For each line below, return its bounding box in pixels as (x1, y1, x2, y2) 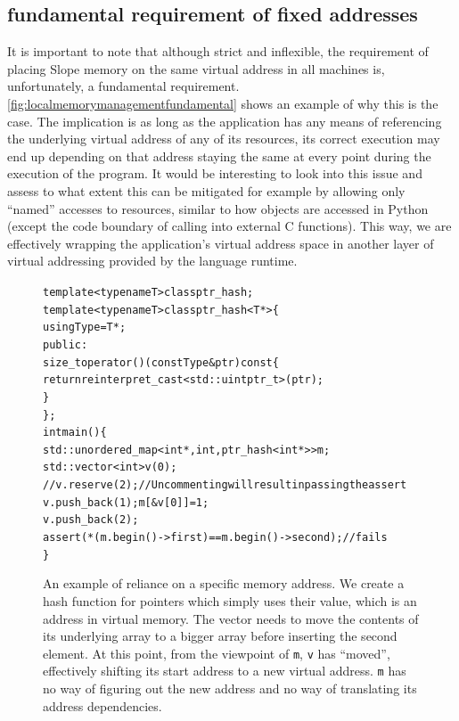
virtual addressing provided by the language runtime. (7, 251, 298, 270)
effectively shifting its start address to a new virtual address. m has (43, 661, 406, 680)
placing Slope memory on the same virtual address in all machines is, (7, 59, 385, 78)
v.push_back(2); (43, 513, 139, 527)
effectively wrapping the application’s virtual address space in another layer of (7, 234, 434, 252)
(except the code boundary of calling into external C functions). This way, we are (7, 217, 452, 235)
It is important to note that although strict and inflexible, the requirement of (7, 42, 429, 61)
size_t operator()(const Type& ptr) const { (43, 356, 279, 369)
